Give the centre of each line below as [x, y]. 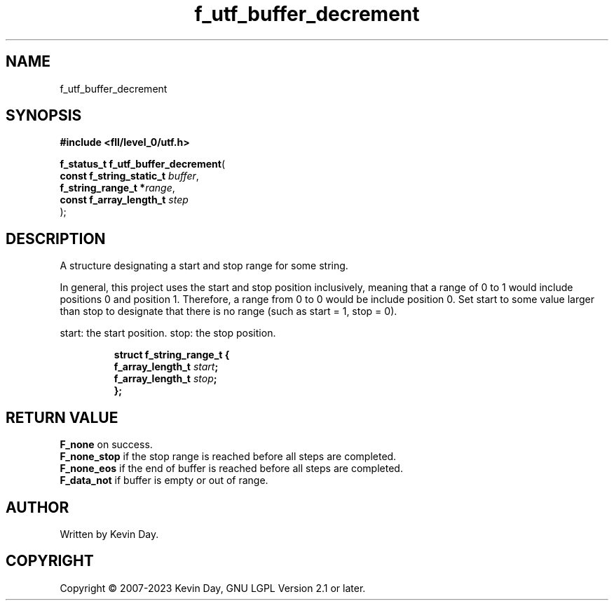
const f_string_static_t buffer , [129, 176]
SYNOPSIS [44, 116]
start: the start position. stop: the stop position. [168, 333]
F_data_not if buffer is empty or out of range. [164, 480]
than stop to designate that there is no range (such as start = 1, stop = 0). [228, 311]
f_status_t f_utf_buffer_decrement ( [143, 164]
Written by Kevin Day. [109, 534]
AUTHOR [37, 507]
